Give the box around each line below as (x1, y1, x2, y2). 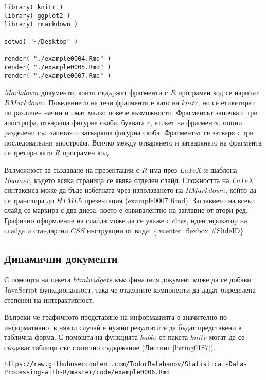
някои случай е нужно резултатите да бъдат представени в (59, 321, 242, 332)
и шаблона (204, 165, 237, 175)
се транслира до (4, 194, 54, 205)
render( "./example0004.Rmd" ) (4, 55, 111, 62)
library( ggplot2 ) (4, 12, 70, 20)
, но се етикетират (198, 97, 255, 107)
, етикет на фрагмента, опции (150, 117, 242, 128)
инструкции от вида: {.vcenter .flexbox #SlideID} (87, 225, 244, 236)
